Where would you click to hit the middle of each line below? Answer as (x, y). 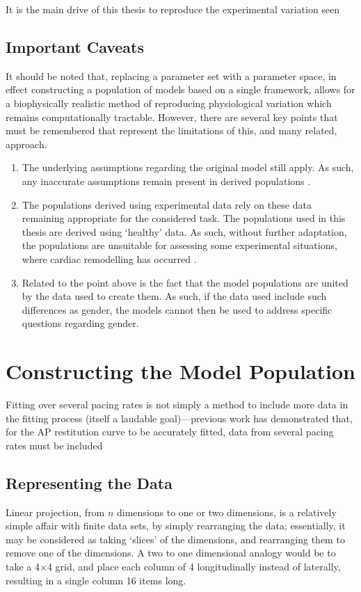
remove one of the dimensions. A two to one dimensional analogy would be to (171, 553)
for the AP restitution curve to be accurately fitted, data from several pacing (170, 432)
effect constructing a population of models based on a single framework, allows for (180, 89)
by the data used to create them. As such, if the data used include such (174, 296)
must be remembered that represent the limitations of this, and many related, (171, 130)
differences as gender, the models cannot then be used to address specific (177, 309)
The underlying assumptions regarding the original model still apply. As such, (188, 167)
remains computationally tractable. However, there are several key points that (172, 117)
